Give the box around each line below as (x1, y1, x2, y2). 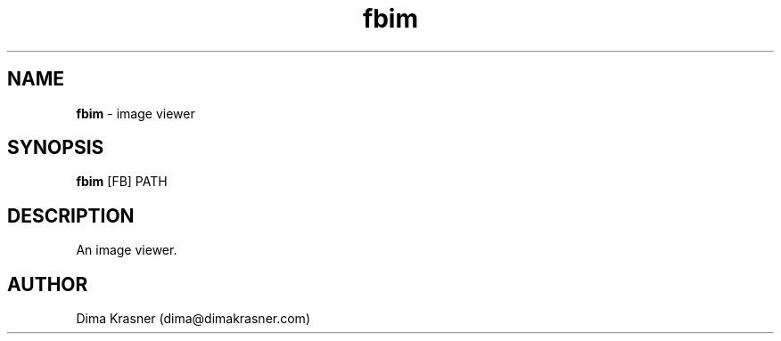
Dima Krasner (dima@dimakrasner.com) (76, 311, 310, 327)
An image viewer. (76, 242, 177, 258)
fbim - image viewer (76, 105, 195, 121)
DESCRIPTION (7, 204, 135, 227)
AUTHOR (7, 272, 88, 296)
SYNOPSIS (7, 136, 104, 159)
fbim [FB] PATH (76, 174, 168, 190)
